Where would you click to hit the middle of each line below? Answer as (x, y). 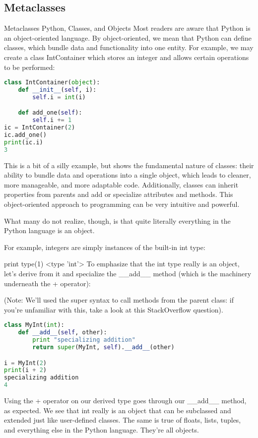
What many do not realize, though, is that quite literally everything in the (117, 220)
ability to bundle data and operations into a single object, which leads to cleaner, (128, 175)
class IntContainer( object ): (52, 83)
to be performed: (30, 67)
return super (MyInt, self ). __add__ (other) (103, 347)
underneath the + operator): (47, 283)
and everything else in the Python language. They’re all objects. (101, 429)
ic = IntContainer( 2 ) (40, 128)
